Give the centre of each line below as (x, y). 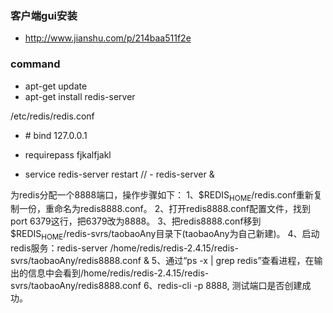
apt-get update (56, 86)
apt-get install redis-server (80, 96)
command (35, 64)
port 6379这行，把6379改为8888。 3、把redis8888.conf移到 (136, 221)
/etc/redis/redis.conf (52, 116)
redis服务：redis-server (59, 248)
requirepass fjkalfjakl (68, 154)
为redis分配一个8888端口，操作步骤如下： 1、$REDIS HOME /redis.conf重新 (162, 195)
